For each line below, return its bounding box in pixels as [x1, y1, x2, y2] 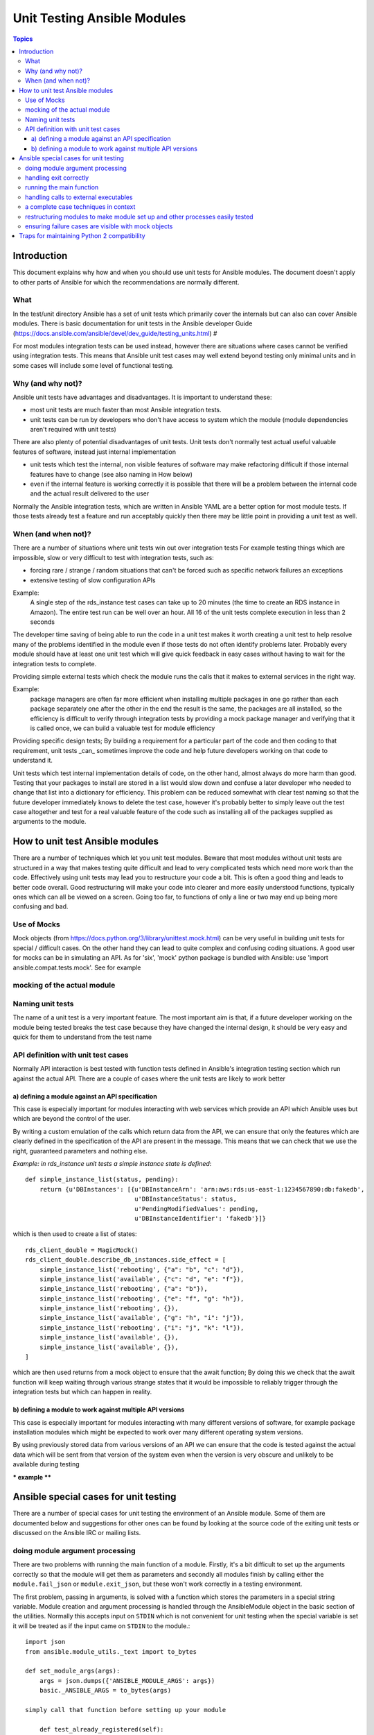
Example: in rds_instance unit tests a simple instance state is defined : [12, 1160, 212, 1168]
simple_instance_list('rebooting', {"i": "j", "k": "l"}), [39, 1323, 244, 1332]
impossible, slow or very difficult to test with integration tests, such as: [12, 553, 214, 561]
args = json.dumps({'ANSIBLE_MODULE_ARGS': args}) [39, 1677, 215, 1684]
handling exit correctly [25, 173, 89, 182]
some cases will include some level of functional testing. [12, 361, 175, 369]
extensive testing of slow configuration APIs [30, 576, 156, 584]
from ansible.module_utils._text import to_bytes [25, 1648, 197, 1655]
